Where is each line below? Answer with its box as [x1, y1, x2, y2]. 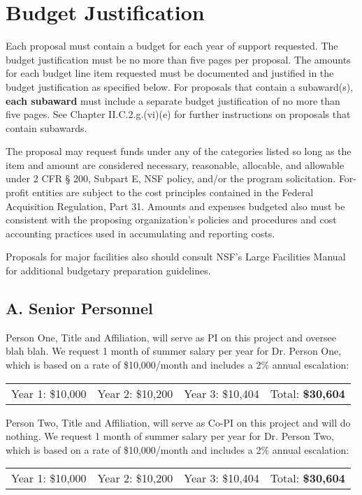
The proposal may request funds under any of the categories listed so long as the [6, 144, 352, 158]
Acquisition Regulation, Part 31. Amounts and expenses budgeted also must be [6, 198, 345, 213]
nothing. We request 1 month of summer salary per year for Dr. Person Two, [6, 429, 335, 443]
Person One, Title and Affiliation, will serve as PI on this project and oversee [6, 330, 337, 344]
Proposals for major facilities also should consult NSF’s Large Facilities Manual [6, 249, 346, 264]
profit [6, 185, 29, 200]
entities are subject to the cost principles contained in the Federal [32, 185, 314, 200]
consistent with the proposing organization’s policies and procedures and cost [6, 212, 337, 227]
